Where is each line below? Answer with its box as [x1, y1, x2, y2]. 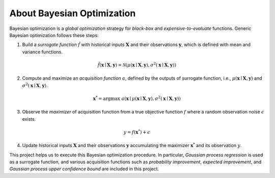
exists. [22, 116, 36, 122]
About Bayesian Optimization [9, 8, 136, 19]
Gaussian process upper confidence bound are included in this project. [9, 166, 159, 172]
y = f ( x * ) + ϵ [123, 128, 150, 135]
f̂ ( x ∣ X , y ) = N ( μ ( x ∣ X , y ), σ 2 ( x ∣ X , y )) [97, 61, 177, 68]
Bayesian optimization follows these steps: [9, 32, 99, 38]
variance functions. [22, 49, 63, 55]
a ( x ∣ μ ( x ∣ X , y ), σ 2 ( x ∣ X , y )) [121, 95, 181, 101]
